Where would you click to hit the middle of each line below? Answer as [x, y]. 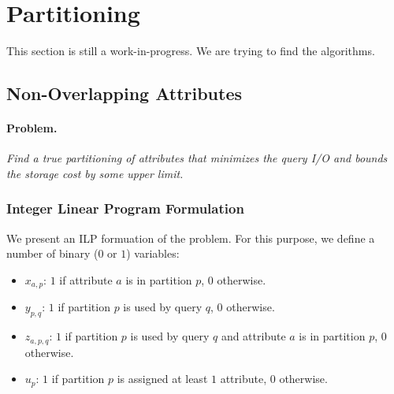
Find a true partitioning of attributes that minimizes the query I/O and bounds [197, 158]
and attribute [253, 336]
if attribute [86, 279]
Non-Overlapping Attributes [125, 93]
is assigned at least [162, 379]
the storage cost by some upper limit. [95, 173]
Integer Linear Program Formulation [125, 208]
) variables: [153, 253]
